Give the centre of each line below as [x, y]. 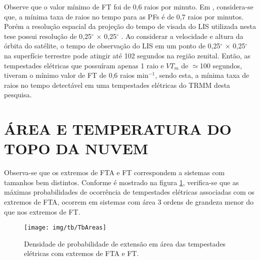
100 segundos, [221, 65]
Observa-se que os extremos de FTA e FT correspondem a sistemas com [114, 172]
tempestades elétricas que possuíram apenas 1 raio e [84, 65]
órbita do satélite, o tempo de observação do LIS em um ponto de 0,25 [112, 46]
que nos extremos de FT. [42, 211]
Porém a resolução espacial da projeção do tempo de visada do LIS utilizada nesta [130, 26]
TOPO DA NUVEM [76, 148]
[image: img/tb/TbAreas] [65, 228]
